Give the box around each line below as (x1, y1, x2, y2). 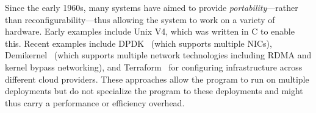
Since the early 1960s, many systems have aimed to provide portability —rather (5, 1, 298, 13)
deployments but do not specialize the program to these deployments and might (5, 84, 303, 97)
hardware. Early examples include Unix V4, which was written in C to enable (5, 25, 295, 38)
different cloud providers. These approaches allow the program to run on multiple (5, 72, 309, 85)
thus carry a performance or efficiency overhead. (5, 96, 185, 109)
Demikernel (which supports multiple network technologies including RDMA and (5, 49, 312, 61)
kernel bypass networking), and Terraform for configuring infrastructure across (5, 60, 303, 73)
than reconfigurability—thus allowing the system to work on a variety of (5, 13, 275, 26)
